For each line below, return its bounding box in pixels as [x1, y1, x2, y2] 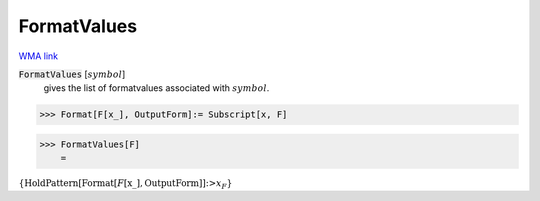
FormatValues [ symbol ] [18, 68, 126, 80]
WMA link [18, 50, 59, 62]
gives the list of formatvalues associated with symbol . [43, 82, 270, 94]
